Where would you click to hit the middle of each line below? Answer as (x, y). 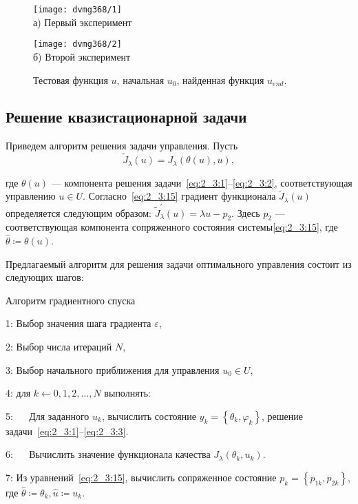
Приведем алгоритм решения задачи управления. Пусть (122, 146)
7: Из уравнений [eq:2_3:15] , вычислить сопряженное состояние (141, 477)
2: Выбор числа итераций (59, 347)
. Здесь (246, 212)
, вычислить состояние (149, 416)
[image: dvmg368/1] (77, 10)
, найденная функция (220, 80)
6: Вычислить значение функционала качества (108, 454)
